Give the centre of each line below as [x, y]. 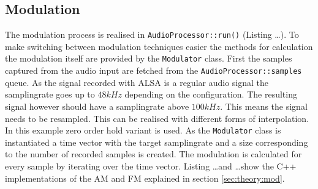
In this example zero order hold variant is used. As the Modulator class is [143, 130]
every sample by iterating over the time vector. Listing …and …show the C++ [151, 166]
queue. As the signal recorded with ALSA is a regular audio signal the [137, 82]
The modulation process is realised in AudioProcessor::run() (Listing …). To [152, 34]
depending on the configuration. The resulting [211, 94]
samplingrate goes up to [50, 94]
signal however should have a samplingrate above [97, 106]
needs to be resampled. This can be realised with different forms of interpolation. [157, 118]
